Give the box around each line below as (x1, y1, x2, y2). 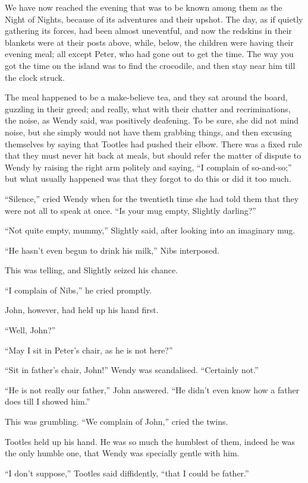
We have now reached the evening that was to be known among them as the (5, 1, 282, 13)
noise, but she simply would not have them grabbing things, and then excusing (5, 125, 292, 138)
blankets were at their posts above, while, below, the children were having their (5, 36, 294, 48)
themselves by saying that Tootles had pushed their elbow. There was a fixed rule (5, 137, 302, 150)
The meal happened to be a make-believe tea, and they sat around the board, (5, 91, 288, 103)
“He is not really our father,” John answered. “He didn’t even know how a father (5, 383, 300, 396)
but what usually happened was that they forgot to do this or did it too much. (5, 172, 291, 185)
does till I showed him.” (5, 395, 90, 408)
